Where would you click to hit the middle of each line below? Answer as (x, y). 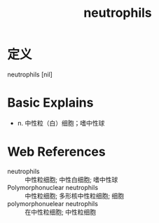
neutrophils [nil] (30, 74)
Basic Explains (50, 103)
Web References (57, 152)
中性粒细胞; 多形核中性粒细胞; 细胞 (75, 196)
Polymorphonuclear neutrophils (53, 187)
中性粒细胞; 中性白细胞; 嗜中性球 (71, 180)
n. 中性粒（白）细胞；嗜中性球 (61, 123)
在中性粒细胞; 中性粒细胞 (61, 212)
